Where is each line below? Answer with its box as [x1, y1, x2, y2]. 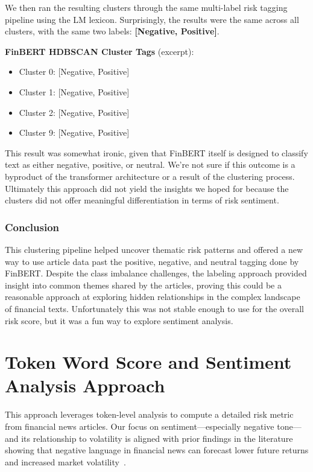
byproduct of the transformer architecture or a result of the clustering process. [5, 170, 295, 182]
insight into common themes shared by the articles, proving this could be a [5, 278, 282, 291]
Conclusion [5, 219, 59, 234]
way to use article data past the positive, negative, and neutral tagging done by [5, 255, 299, 267]
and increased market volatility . [5, 455, 126, 468]
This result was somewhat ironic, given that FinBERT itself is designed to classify [5, 146, 308, 159]
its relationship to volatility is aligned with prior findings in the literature [21, 432, 293, 444]
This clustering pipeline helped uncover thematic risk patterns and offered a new [5, 243, 303, 255]
